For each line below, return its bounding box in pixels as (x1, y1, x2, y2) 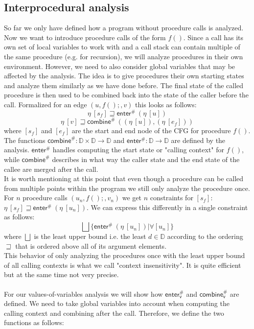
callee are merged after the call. (4, 164, 98, 174)
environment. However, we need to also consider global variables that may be (4, 61, 235, 71)
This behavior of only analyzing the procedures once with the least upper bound (4, 250, 245, 260)
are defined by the (171, 135, 226, 145)
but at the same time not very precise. (4, 269, 119, 280)
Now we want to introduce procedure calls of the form (4, 32, 166, 42)
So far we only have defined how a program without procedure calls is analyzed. (4, 23, 244, 33)
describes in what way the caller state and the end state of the (52, 154, 240, 164)
